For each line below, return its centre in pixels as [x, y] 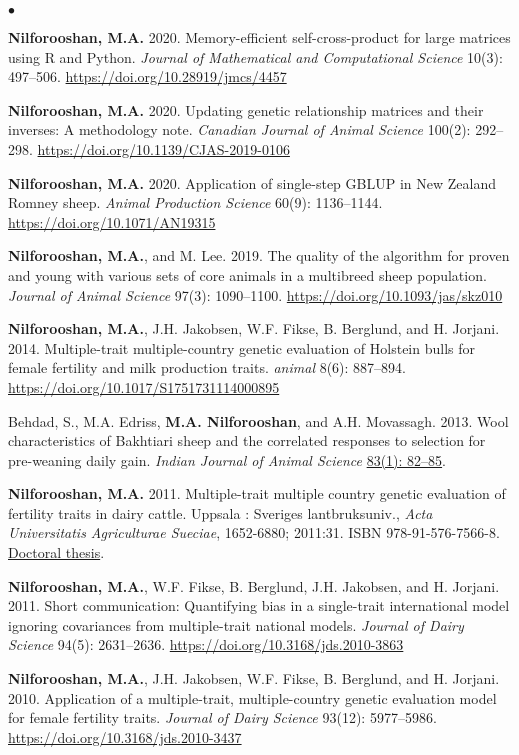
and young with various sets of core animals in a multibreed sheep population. [247, 274]
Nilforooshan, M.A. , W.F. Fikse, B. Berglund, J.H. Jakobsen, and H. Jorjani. [254, 585]
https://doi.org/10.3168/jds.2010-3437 [125, 736]
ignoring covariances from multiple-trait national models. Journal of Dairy [236, 624]
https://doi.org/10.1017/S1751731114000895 [144, 386]
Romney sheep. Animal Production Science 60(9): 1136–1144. [195, 202]
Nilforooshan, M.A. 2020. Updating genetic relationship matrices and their [246, 109]
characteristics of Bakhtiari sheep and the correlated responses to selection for [247, 440]
